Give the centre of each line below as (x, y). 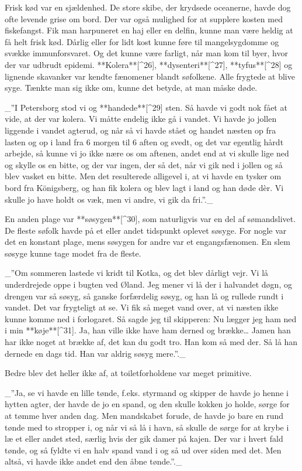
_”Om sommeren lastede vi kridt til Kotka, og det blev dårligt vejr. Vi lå (137, 273)
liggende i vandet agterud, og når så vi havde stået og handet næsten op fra (140, 130)
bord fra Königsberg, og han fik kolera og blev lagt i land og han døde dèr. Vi (144, 187)
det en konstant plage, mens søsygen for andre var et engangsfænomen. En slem (147, 242)
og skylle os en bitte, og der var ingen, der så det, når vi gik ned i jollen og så (144, 164)
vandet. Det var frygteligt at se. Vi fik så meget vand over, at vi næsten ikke (142, 307)
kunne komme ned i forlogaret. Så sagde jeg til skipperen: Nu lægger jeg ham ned (151, 318)
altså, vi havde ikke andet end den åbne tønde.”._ (93, 461)
